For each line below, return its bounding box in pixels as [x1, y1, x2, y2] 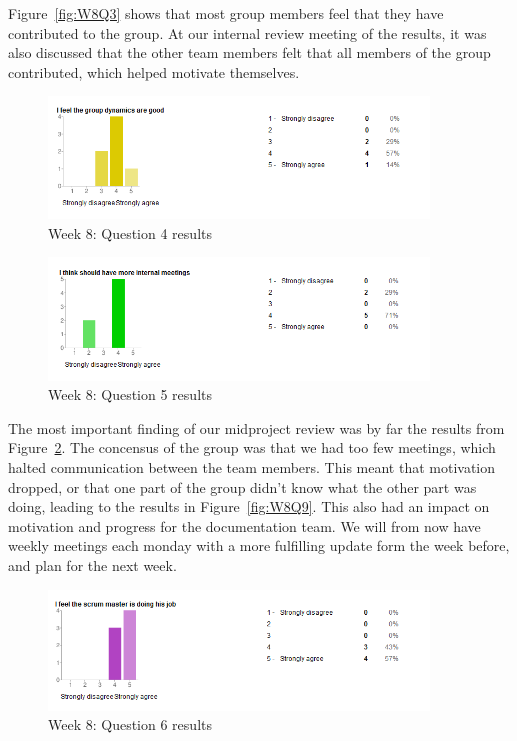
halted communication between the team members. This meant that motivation [8, 456, 496, 477]
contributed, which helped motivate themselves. [8, 61, 300, 82]
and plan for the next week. [8, 554, 177, 575]
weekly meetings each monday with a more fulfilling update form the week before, [8, 535, 510, 556]
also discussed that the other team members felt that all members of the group [8, 42, 491, 63]
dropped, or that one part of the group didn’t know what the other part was [8, 476, 477, 497]
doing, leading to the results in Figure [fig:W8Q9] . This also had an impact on [8, 496, 490, 517]
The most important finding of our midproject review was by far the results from [8, 417, 505, 438]
